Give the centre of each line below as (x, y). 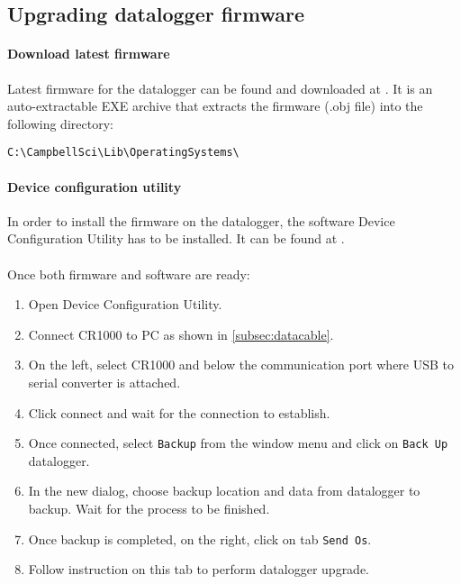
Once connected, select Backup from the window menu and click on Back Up (238, 443)
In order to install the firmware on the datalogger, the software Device (201, 220)
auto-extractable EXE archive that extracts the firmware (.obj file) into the (215, 106)
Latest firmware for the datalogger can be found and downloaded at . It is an (220, 88)
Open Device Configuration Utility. (125, 304)
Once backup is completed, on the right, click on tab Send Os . (200, 538)
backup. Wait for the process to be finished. (149, 508)
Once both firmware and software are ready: (129, 274)
